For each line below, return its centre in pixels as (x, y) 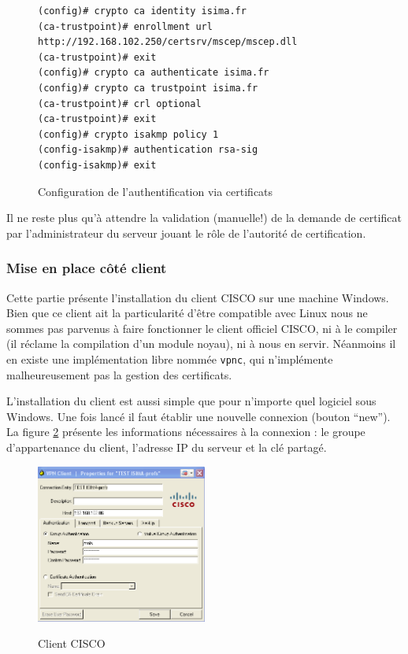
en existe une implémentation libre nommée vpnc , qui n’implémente (170, 358)
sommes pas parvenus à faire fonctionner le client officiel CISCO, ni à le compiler (202, 328)
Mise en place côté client (87, 268)
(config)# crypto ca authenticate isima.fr (154, 73)
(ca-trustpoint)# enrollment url (125, 26)
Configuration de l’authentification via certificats (156, 191)
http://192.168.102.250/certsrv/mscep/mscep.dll (168, 42)
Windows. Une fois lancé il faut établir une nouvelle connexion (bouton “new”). (198, 416)
